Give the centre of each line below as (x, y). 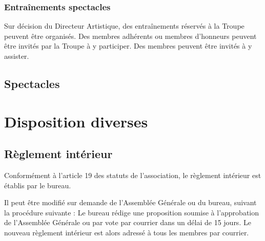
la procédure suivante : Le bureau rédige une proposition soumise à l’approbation (131, 212)
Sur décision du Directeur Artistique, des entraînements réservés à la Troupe (124, 26)
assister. (17, 56)
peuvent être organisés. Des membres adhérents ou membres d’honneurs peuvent (130, 36)
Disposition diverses (76, 121)
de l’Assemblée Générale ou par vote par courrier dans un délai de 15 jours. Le (128, 222)
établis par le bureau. (38, 185)
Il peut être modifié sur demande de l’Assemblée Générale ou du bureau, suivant (130, 202)
